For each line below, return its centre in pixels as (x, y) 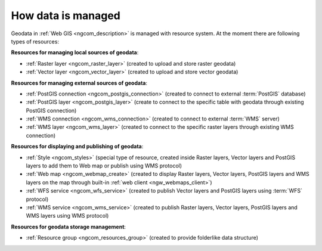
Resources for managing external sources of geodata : (79, 83)
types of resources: (35, 41)
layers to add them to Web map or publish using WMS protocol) (104, 166)
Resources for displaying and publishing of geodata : (77, 147)
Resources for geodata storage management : (69, 227)
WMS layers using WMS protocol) (67, 216)
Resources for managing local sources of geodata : (75, 52)
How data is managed (66, 16)
